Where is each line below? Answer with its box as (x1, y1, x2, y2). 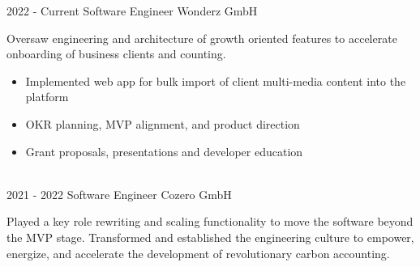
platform (25, 88, 69, 105)
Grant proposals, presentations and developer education (25, 142, 303, 159)
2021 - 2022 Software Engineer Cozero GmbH (6, 185, 232, 202)
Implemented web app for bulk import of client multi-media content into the (25, 72, 406, 89)
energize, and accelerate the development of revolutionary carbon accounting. (6, 244, 390, 261)
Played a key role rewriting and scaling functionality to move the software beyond (6, 213, 414, 230)
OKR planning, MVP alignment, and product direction (25, 115, 300, 132)
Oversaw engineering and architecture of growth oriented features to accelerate (6, 29, 397, 46)
